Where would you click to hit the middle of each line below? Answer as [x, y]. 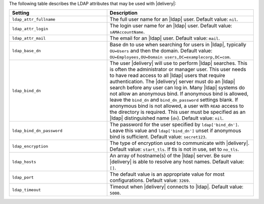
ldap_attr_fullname [34, 19]
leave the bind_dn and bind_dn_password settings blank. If [174, 100]
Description [124, 13]
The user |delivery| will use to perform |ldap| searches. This [179, 63]
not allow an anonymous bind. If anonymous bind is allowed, [179, 94]
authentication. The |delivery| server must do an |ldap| [173, 82]
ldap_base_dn [26, 51]
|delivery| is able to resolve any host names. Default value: [177, 162]
